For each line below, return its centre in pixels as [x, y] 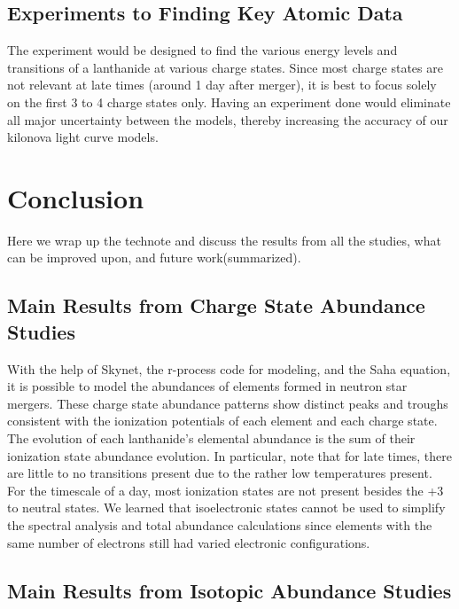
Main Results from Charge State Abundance [216, 305]
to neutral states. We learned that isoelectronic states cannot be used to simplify [226, 507]
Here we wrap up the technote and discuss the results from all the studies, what [224, 240]
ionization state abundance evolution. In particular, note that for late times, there [230, 455]
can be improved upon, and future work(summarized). [154, 258]
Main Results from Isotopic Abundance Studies [229, 590]
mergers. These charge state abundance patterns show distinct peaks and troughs [228, 403]
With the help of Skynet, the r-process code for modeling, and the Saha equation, [229, 368]
